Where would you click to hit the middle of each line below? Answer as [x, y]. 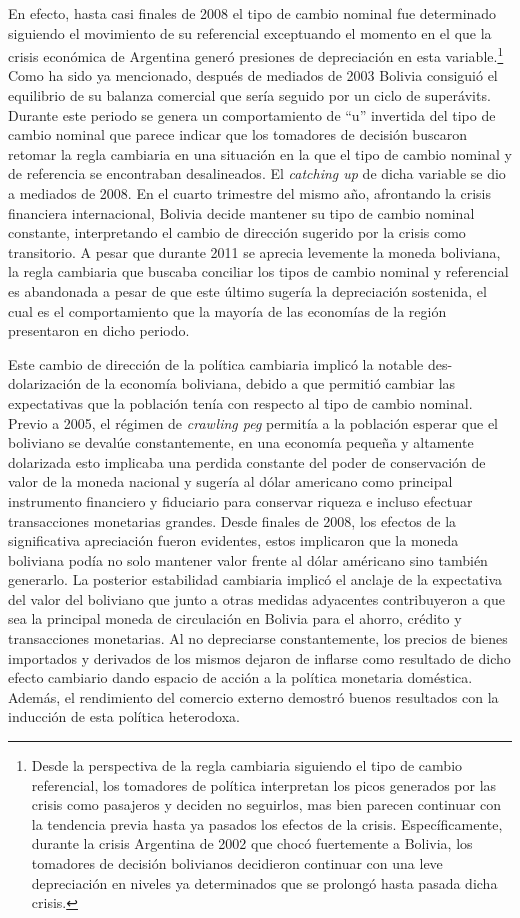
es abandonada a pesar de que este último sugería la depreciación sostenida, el [247, 290]
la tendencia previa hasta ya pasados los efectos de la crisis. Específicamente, [267, 823]
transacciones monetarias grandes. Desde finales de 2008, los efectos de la [232, 520]
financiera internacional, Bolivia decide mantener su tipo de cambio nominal [241, 212]
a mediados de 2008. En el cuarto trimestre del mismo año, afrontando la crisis [249, 193]
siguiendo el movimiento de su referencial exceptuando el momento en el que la [250, 32]
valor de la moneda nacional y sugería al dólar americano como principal [230, 481]
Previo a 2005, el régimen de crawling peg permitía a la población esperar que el [253, 422]
